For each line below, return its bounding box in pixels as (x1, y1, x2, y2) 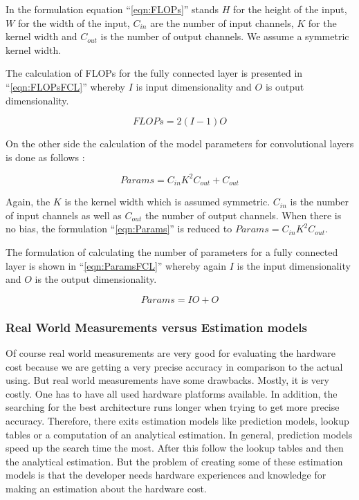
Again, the (6, 194, 50, 209)
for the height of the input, (233, 2, 347, 16)
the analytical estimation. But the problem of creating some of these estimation (6, 454, 343, 468)
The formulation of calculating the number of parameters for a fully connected (6, 245, 338, 259)
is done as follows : (6, 149, 85, 164)
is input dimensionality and (136, 79, 252, 93)
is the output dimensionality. (35, 272, 157, 286)
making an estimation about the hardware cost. (6, 481, 207, 496)
